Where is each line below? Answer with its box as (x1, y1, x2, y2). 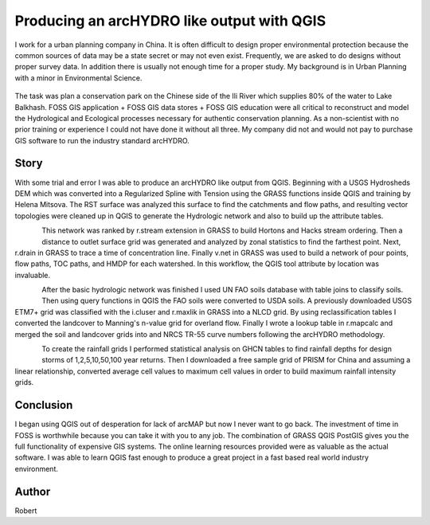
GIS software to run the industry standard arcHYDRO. (14, 135, 190, 145)
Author (14, 484, 51, 498)
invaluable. (14, 270, 51, 280)
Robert (14, 506, 37, 515)
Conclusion (14, 398, 73, 412)
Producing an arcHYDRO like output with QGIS (14, 12, 326, 29)
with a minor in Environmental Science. (14, 72, 143, 83)
